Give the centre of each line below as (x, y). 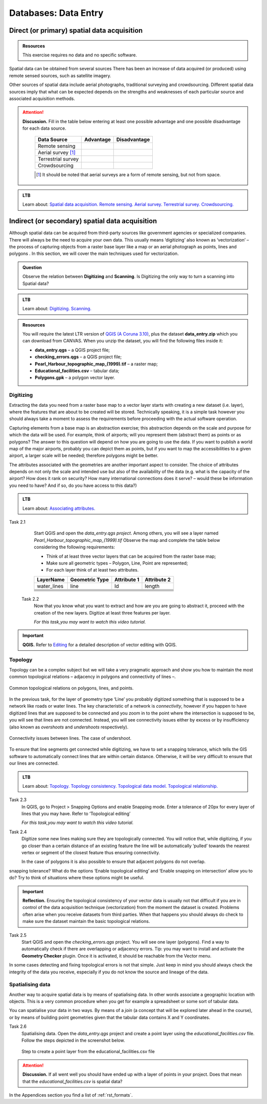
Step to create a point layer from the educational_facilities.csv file (88, 1052)
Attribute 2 (157, 579)
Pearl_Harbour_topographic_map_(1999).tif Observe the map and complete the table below (127, 540)
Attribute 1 (127, 579)
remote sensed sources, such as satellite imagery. (60, 75)
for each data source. (44, 128)
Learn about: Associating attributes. (59, 508)
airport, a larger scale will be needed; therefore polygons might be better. (84, 456)
